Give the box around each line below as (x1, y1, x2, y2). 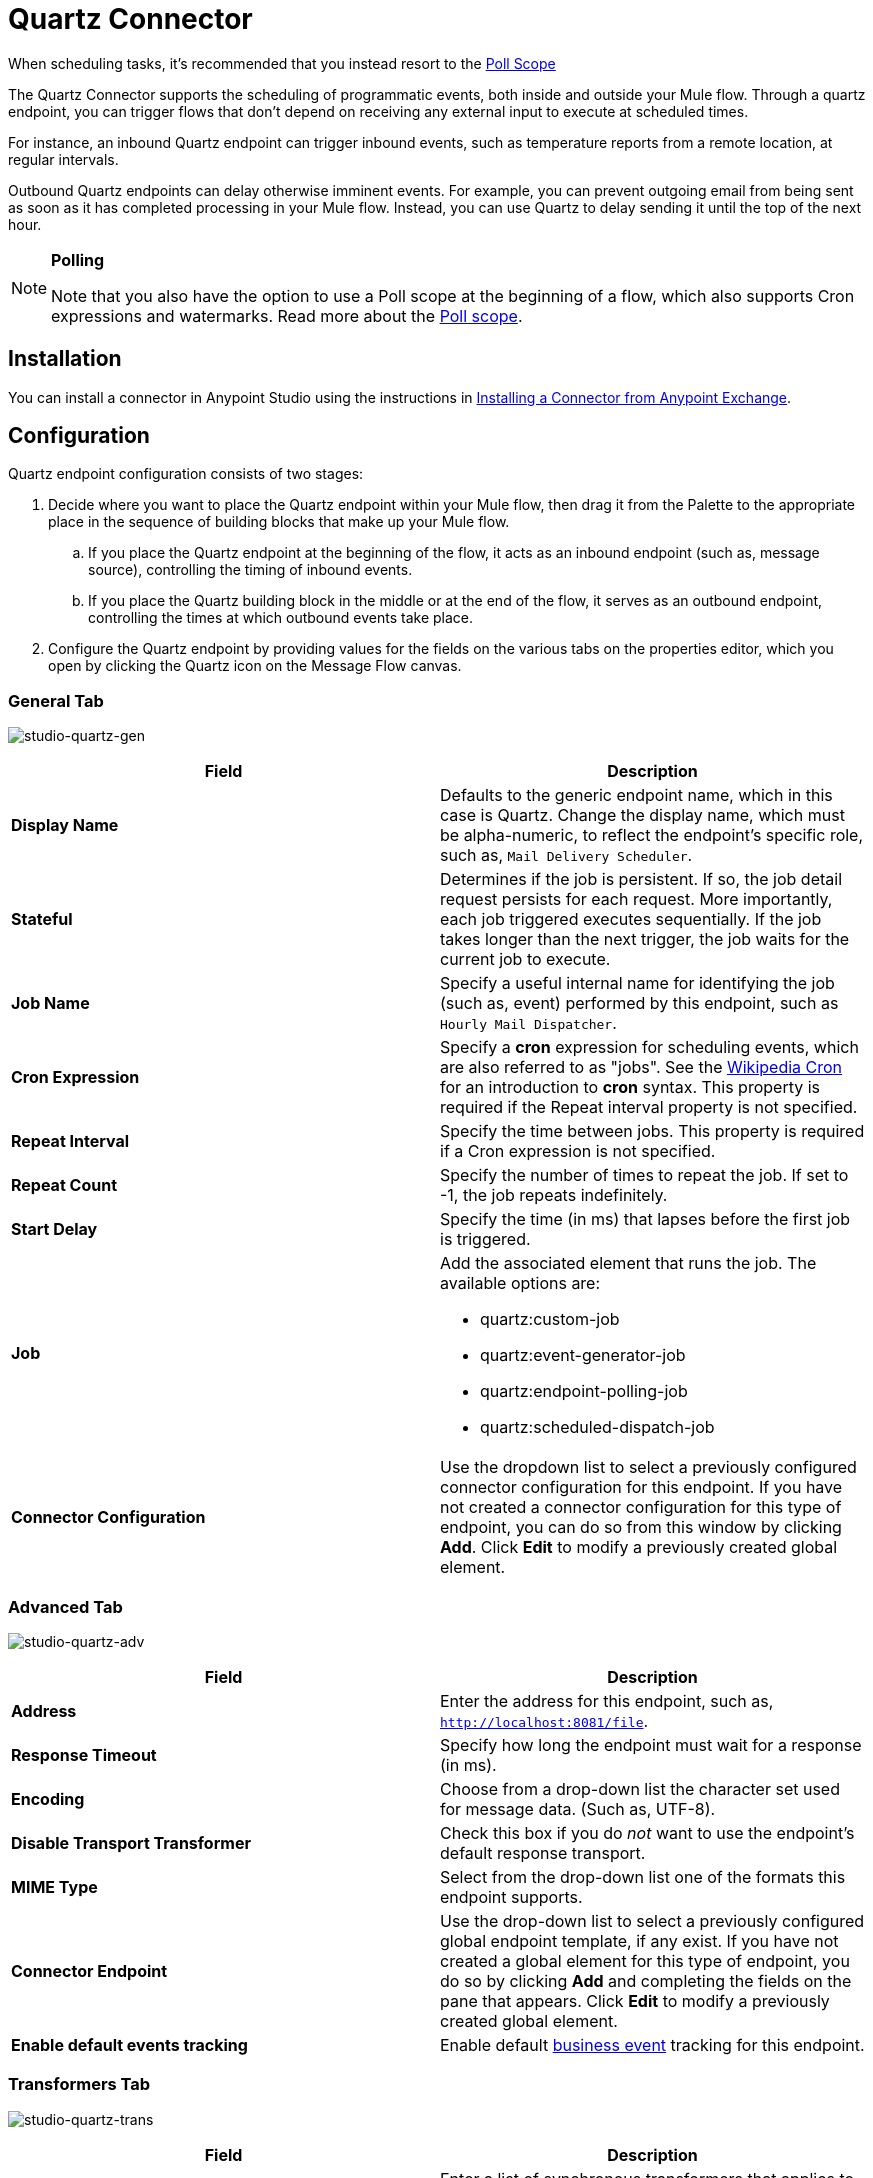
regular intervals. (8, 150, 119, 168)
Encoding (11, 1788, 85, 1809)
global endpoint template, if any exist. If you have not (440, 1930, 839, 1951)
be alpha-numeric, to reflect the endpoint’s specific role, (440, 825, 864, 846)
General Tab (8, 690, 104, 711)
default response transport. (440, 1842, 646, 1863)
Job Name (11, 993, 90, 1014)
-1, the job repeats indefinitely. (440, 1185, 668, 1206)
